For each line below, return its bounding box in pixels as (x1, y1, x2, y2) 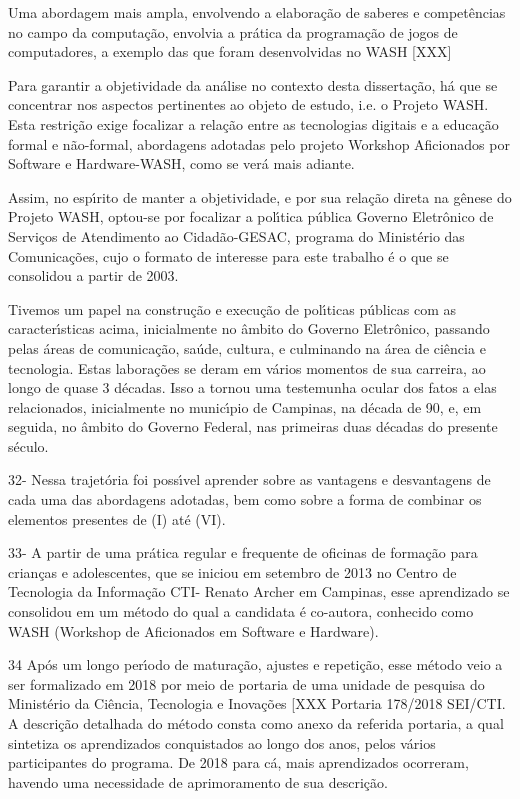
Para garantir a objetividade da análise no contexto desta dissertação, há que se (8, 74, 498, 95)
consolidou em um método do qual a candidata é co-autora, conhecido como (8, 601, 474, 622)
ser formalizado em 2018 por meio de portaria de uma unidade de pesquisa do (8, 673, 485, 694)
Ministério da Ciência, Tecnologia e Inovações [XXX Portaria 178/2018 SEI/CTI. (8, 693, 506, 714)
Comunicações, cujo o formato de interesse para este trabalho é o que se (8, 245, 449, 266)
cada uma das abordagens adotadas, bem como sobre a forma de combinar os (8, 489, 482, 510)
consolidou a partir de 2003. (8, 265, 179, 286)
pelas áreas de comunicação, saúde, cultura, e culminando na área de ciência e (8, 337, 486, 358)
